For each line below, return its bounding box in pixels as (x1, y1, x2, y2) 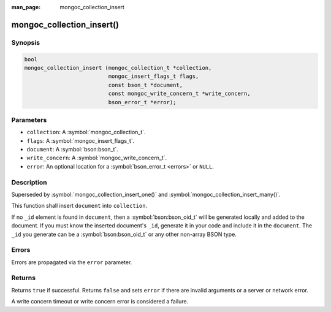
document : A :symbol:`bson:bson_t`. (26, 146, 119, 153)
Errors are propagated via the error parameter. (11, 258, 132, 266)
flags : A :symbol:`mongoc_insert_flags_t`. (26, 137, 135, 144)
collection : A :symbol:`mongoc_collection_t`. (26, 129, 146, 136)
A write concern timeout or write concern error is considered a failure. (11, 298, 189, 305)
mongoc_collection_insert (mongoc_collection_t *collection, (24, 64, 212, 71)
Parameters (11, 115, 47, 124)
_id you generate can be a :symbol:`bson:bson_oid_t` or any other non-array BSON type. (11, 230, 237, 238)
